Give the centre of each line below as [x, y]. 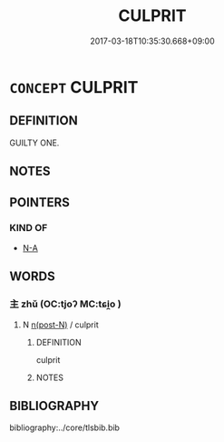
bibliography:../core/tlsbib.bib [65, 427]
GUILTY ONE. [34, 143]
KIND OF [29, 228]
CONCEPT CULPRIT [74, 87]
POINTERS [40, 202]
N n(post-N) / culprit [60, 325]
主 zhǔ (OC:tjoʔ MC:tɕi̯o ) [65, 304]
